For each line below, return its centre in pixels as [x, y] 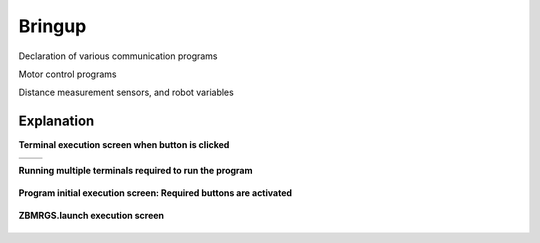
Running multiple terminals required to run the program [135, 170]
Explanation [56, 121]
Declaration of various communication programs [118, 56]
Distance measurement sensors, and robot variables [126, 92]
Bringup [52, 26]
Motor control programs [67, 74]
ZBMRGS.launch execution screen [91, 216]
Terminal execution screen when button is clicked [124, 145]
